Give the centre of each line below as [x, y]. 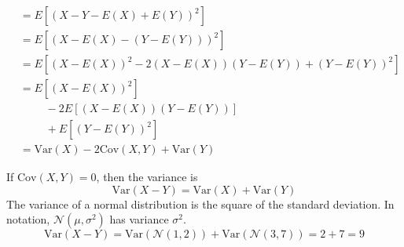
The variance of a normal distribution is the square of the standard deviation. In [200, 203]
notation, [28, 219]
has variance [139, 219]
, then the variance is [147, 177]
